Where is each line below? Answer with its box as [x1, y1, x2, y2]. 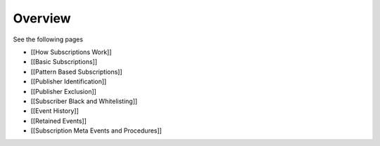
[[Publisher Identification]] [30, 77, 107, 86]
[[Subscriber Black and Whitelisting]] [30, 97, 138, 105]
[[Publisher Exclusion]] [30, 87, 96, 95]
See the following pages [13, 35, 84, 44]
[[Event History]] [30, 107, 79, 115]
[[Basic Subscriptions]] [30, 58, 98, 66]
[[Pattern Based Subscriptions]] [30, 67, 122, 76]
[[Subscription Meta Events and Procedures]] [30, 126, 162, 135]
